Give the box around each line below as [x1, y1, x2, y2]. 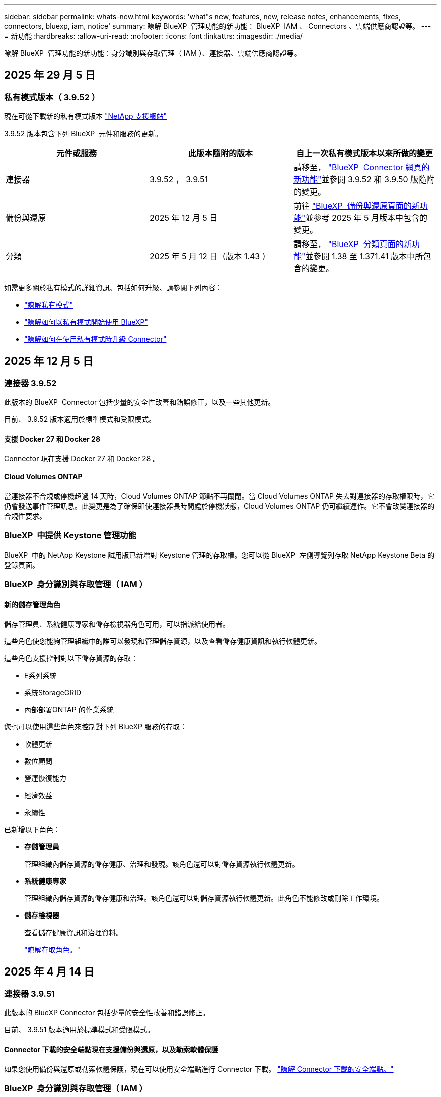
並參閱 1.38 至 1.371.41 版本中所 [305, 251, 423, 262]
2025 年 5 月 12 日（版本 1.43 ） [149, 251, 270, 262]
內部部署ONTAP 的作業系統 [24, 705, 114, 714]
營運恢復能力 [24, 774, 66, 783]
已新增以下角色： [4, 825, 60, 834]
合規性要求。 [4, 511, 46, 520]
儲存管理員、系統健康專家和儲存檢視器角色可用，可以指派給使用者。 [4, 620, 230, 629]
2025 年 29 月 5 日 [4, 69, 96, 82]
